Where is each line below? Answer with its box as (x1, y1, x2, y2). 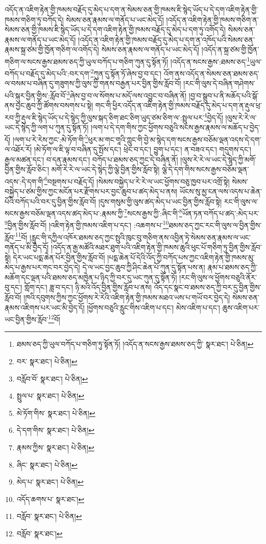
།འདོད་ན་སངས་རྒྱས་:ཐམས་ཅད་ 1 (171, 54, 250, 67)
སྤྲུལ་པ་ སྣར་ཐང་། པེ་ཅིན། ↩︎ (16, 390, 85, 401)
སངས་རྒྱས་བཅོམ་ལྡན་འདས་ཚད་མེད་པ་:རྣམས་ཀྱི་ (5, 207, 125, 218)
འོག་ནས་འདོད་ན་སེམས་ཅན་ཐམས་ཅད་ (163, 68, 259, 78)
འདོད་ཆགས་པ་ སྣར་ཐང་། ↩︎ (16, 493, 84, 504)
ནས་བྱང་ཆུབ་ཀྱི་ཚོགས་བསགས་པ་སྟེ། (5, 100, 93, 111)
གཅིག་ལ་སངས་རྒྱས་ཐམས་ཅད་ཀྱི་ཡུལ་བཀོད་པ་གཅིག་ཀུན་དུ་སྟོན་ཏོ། (5, 56, 168, 67)
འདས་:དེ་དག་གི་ (5, 176, 44, 186)
